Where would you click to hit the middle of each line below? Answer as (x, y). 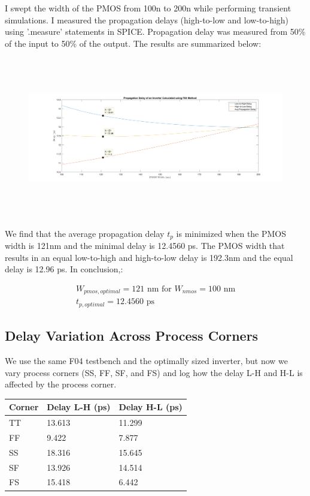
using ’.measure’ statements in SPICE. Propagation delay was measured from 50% (155, 31)
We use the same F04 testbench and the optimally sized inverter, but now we (147, 360)
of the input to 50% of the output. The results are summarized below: (133, 43)
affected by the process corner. (61, 384)
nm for (159, 289)
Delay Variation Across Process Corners (132, 336)
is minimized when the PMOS (231, 233)
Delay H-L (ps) (151, 407)
